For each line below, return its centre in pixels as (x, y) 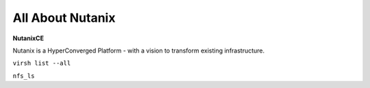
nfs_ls (24, 76)
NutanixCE (28, 38)
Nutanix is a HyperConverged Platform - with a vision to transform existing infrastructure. (139, 50)
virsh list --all (42, 63)
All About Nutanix (64, 18)
